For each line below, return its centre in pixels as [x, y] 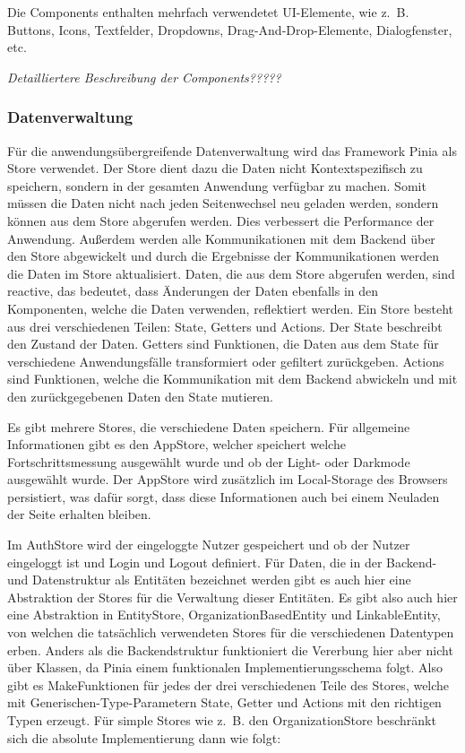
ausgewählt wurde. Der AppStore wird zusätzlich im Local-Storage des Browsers [228, 479]
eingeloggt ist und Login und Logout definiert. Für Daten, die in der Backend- [222, 562]
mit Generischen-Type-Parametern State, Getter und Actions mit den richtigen [224, 702]
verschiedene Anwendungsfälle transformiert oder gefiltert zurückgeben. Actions [226, 361]
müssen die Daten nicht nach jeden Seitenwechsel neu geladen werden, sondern [223, 203]
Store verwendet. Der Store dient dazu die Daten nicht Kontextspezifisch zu [215, 168]
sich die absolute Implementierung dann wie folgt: [144, 737]
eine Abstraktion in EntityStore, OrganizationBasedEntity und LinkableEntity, [224, 615]
